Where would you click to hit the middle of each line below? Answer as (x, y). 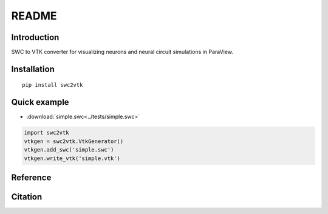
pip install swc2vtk (53, 85)
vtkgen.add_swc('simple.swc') (69, 150)
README (34, 16)
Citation (27, 197)
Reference (31, 177)
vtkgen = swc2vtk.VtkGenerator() (74, 141)
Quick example (40, 102)
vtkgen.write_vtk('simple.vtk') (72, 158)
